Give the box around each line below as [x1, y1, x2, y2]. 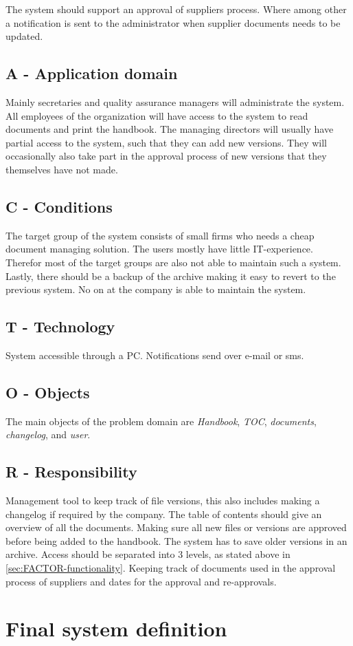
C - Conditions [5, 195, 113, 217]
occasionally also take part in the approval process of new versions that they [5, 149, 327, 163]
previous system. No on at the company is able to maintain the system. [5, 282, 306, 297]
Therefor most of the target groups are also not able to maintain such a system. [5, 255, 341, 269]
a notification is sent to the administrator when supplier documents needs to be [5, 15, 341, 30]
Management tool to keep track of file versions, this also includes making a [5, 493, 320, 508]
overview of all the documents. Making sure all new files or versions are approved [5, 520, 347, 535]
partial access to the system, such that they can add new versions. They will [5, 135, 328, 149]
